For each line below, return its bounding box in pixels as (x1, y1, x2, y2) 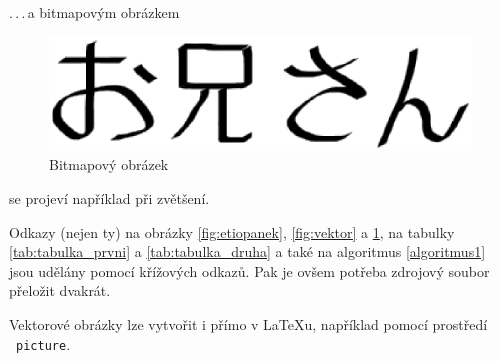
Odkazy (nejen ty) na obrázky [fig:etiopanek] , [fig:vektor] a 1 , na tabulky (9, 221, 455, 242)
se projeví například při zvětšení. (9, 187, 210, 208)
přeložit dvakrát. (9, 280, 111, 301)
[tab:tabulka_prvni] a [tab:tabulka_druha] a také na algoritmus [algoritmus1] (9, 241, 486, 262)
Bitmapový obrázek (49, 154, 169, 175)
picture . (16, 333, 71, 354)
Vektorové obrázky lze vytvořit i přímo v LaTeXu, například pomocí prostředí (9, 313, 488, 334)
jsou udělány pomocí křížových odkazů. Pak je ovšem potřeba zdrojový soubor (9, 260, 490, 281)
